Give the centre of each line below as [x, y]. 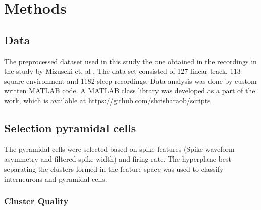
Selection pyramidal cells [70, 127]
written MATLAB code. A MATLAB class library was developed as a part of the [130, 91]
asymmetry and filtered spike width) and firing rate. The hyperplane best [118, 159]
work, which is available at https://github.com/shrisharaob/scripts [107, 100]
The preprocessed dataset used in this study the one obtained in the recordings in [130, 61]
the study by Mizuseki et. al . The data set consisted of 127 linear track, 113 [122, 71]
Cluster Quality [36, 201]
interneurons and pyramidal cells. [56, 178]
